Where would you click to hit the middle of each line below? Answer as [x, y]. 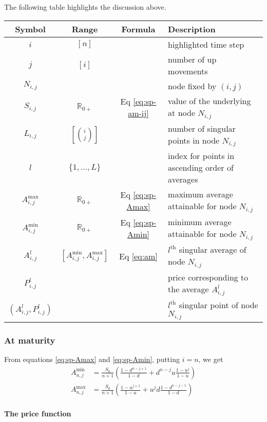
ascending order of [201, 168]
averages [183, 179]
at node [182, 112]
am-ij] [138, 113]
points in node [194, 140]
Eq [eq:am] [138, 256]
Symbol [30, 29]
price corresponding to [208, 277]
